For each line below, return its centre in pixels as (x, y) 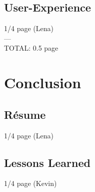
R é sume (25, 114)
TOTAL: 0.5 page (31, 48)
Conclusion (43, 82)
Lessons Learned (47, 162)
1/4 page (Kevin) (30, 183)
